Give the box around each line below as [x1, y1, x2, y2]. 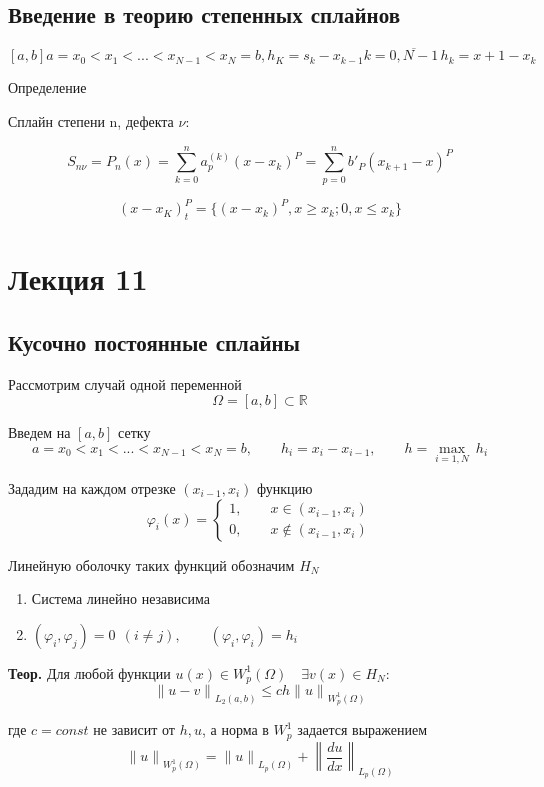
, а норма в [201, 719, 269, 740]
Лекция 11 [8, 258, 148, 299]
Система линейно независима [31, 588, 211, 609]
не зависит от [93, 719, 175, 740]
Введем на [8, 422, 71, 443]
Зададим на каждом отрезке [8, 478, 176, 499]
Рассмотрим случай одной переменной [8, 373, 242, 394]
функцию [256, 478, 313, 499]
